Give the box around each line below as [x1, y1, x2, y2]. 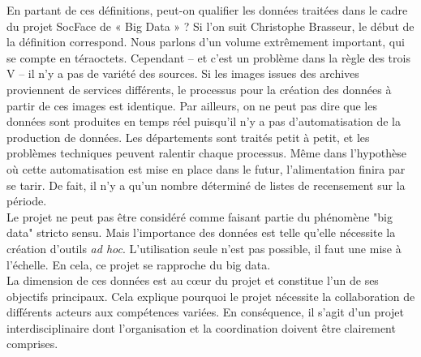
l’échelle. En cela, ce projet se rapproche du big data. [6, 256, 271, 273]
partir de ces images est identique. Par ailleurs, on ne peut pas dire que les [6, 97, 377, 114]
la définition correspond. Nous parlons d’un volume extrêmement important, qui [6, 33, 405, 50]
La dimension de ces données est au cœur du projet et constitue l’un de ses [6, 272, 379, 289]
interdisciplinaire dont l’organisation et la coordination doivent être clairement [6, 319, 396, 336]
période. [6, 192, 47, 209]
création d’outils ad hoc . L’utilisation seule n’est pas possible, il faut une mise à [6, 239, 402, 256]
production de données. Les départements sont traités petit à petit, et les [6, 128, 370, 145]
